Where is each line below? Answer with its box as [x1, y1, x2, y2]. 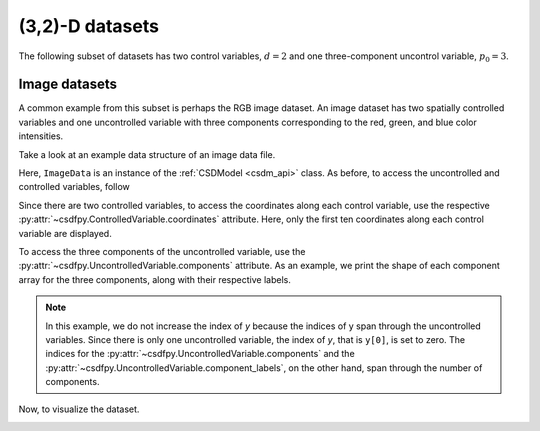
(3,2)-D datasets [18, 15, 160, 37]
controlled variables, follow [18, 181, 130, 193]
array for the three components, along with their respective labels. [18, 273, 292, 285]
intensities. [18, 130, 64, 142]
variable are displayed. [18, 227, 112, 239]
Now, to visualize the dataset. [18, 403, 140, 415]
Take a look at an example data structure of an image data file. [18, 148, 276, 160]
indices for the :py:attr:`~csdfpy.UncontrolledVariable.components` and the [45, 348, 355, 360]
